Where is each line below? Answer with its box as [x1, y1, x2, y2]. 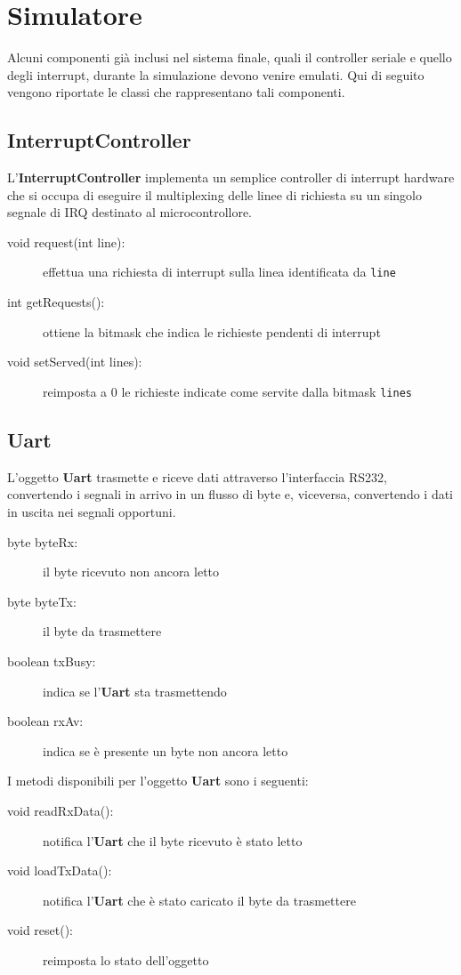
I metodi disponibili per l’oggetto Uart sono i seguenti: [7, 771, 309, 790]
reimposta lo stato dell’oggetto [43, 950, 209, 969]
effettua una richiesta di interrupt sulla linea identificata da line [43, 262, 396, 281]
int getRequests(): [7, 293, 105, 311]
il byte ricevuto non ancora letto [43, 562, 220, 581]
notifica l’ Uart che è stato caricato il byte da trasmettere [43, 890, 356, 909]
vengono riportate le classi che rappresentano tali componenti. [7, 83, 345, 101]
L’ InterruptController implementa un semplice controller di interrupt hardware [7, 168, 455, 187]
